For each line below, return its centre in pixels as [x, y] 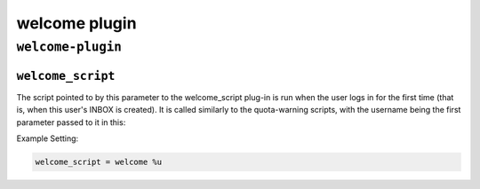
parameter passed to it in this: [71, 122]
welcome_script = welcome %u [99, 161]
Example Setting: [48, 138]
